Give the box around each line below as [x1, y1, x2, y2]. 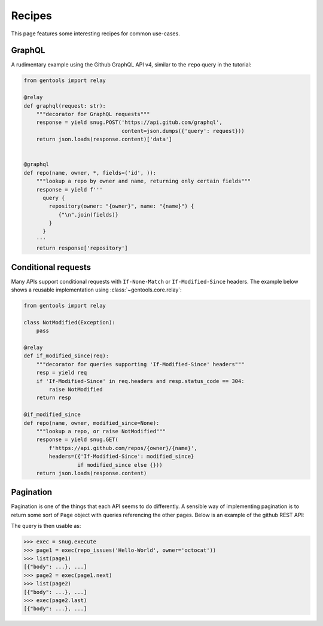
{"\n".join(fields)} [58, 211, 119, 218]
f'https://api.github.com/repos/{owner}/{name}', [48, 445, 197, 451]
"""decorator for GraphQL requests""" [36, 111, 150, 117]
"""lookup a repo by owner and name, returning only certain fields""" [36, 178, 251, 185]
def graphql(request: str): [23, 102, 106, 109]
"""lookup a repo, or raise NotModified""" [36, 428, 166, 434]
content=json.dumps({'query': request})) [121, 127, 245, 134]
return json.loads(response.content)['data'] [36, 136, 172, 143]
